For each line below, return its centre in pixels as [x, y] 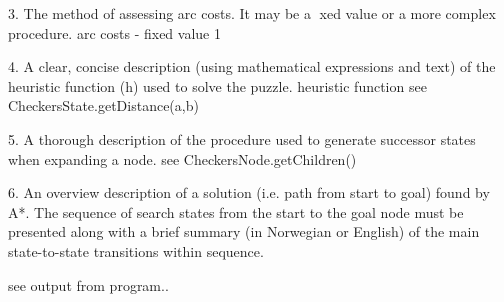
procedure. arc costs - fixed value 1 [114, 32]
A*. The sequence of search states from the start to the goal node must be [236, 211]
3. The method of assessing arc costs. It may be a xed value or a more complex [252, 13]
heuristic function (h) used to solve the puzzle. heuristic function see [217, 85]
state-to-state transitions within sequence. [136, 250]
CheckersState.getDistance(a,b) [103, 105]
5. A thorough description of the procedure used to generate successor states [242, 138]
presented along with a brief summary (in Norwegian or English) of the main [244, 231]
